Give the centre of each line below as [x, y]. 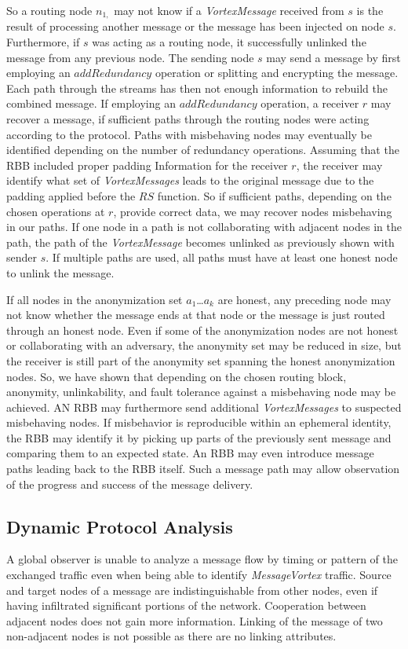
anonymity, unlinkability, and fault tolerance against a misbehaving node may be [201, 392]
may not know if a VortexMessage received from [229, 10]
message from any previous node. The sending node [130, 57]
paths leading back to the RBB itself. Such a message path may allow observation [203, 469]
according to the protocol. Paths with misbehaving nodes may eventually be [189, 134]
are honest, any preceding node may [304, 299]
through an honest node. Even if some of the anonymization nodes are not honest [202, 330]
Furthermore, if [43, 42]
